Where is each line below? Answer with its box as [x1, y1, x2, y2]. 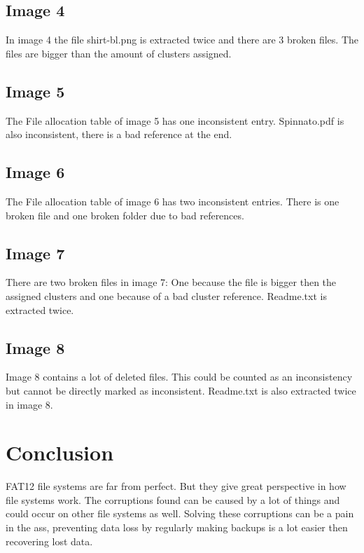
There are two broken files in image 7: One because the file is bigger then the [6, 275, 337, 289]
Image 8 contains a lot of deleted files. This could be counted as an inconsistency [6, 369, 353, 384]
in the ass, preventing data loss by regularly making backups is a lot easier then [6, 520, 348, 535]
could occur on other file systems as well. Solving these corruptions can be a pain [6, 506, 354, 521]
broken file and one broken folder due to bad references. [6, 207, 244, 222]
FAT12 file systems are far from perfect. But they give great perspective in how [6, 479, 346, 493]
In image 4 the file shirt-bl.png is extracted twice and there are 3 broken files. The [6, 32, 358, 47]
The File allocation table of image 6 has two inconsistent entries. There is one [6, 193, 339, 208]
